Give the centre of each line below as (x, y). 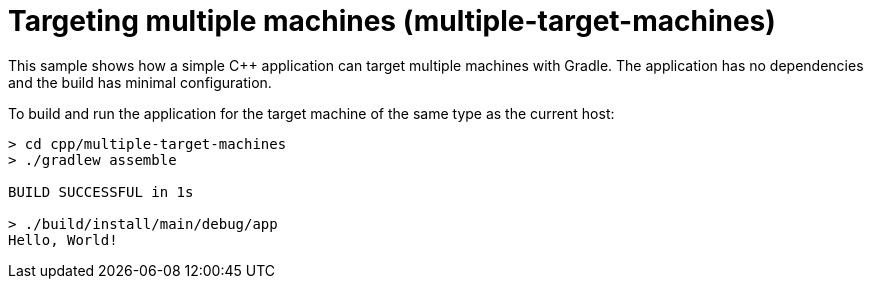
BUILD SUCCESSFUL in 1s (101, 191)
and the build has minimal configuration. (140, 82)
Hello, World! (63, 239)
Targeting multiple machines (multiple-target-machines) (392, 21)
